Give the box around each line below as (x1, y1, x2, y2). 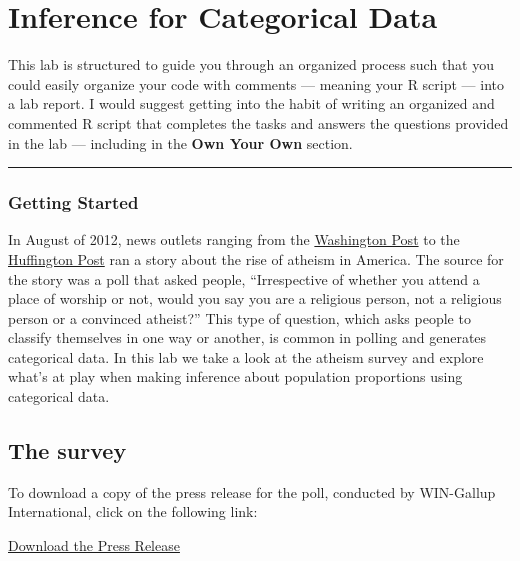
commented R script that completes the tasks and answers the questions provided (8, 112, 509, 133)
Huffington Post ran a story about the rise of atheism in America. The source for (8, 248, 504, 269)
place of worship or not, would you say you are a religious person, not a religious (8, 288, 502, 309)
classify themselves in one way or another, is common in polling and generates (8, 327, 487, 348)
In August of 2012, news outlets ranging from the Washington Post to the (8, 229, 460, 250)
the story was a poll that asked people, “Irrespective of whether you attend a (8, 268, 480, 289)
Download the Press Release (8, 535, 180, 556)
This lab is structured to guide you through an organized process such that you (8, 54, 495, 75)
